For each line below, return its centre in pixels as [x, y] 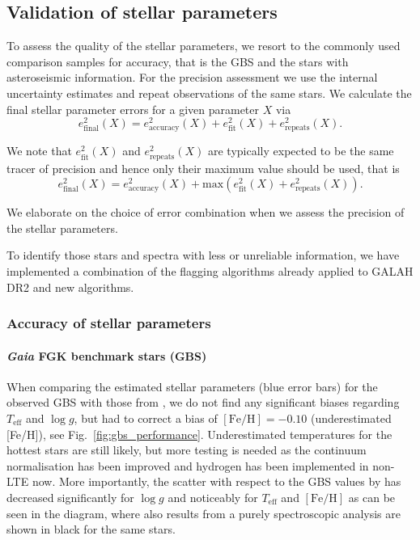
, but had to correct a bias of [146, 418]
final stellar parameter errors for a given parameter [133, 109]
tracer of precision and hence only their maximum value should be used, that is [203, 168]
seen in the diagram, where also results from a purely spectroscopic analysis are [204, 513]
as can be [372, 497]
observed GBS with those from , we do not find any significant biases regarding [203, 402]
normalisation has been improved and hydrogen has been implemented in [188, 465]
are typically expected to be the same [301, 151]
